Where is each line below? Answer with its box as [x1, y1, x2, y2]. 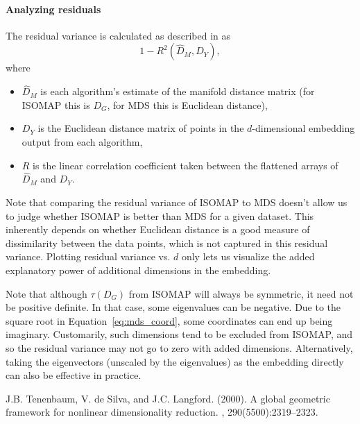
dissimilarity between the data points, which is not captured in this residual [6, 235, 328, 250]
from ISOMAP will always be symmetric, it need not [128, 286, 354, 300]
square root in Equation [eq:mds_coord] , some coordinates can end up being [6, 313, 333, 328]
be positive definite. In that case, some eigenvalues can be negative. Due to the [6, 300, 341, 314]
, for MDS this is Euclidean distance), [107, 97, 268, 112]
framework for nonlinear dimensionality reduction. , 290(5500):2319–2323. [6, 405, 318, 419]
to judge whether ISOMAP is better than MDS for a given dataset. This [6, 208, 314, 223]
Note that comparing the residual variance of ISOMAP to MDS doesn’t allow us [6, 194, 348, 209]
